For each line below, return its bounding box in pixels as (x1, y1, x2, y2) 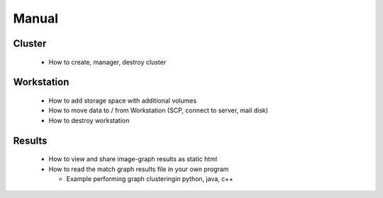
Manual (13, 11, 59, 26)
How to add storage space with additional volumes (48, 96, 197, 105)
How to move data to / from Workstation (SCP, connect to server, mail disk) (48, 106, 269, 115)
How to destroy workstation (48, 116, 130, 124)
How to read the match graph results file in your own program (48, 165, 229, 173)
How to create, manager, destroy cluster (48, 57, 167, 66)
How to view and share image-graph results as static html (48, 155, 218, 163)
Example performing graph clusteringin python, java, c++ (66, 174, 234, 183)
